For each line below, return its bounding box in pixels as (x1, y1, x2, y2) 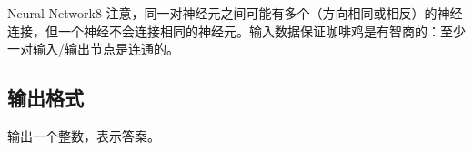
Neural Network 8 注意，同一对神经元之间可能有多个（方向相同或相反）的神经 (7, 4, 463, 22)
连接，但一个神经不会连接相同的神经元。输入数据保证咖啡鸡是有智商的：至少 (7, 21, 466, 40)
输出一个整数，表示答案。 (7, 126, 160, 145)
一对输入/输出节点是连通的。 (7, 39, 179, 58)
